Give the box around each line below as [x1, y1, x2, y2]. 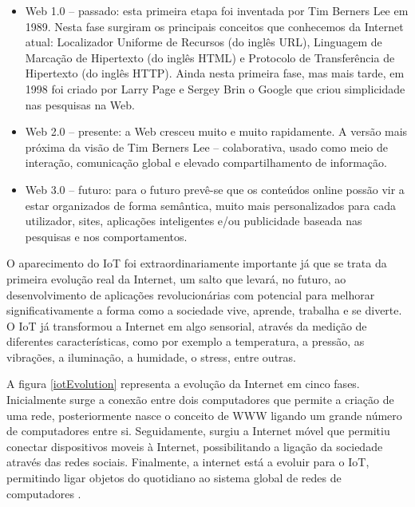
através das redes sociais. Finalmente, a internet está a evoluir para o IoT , [6, 454, 370, 470]
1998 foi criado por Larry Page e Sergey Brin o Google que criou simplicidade [25, 80, 405, 97]
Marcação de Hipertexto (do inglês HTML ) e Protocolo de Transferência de [25, 49, 395, 65]
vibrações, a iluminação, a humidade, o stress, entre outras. [6, 348, 296, 365]
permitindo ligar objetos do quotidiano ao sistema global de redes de [6, 469, 342, 486]
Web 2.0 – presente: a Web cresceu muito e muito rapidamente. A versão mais [25, 123, 408, 140]
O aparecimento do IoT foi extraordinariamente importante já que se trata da [6, 255, 387, 271]
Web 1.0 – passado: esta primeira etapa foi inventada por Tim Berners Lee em [25, 2, 409, 18]
